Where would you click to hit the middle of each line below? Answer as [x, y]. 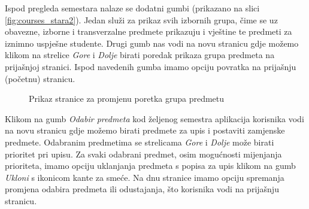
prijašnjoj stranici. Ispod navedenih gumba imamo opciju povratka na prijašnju [151, 66]
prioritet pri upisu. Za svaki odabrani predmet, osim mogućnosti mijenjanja [143, 154]
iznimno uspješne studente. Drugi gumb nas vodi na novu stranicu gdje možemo [152, 43]
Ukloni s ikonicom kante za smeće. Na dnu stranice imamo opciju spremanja [145, 177]
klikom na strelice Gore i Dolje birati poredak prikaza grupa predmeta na [140, 55]
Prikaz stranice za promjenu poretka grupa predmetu [127, 99]
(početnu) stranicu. [40, 78]
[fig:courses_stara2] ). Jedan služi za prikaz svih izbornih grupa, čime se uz [141, 19]
